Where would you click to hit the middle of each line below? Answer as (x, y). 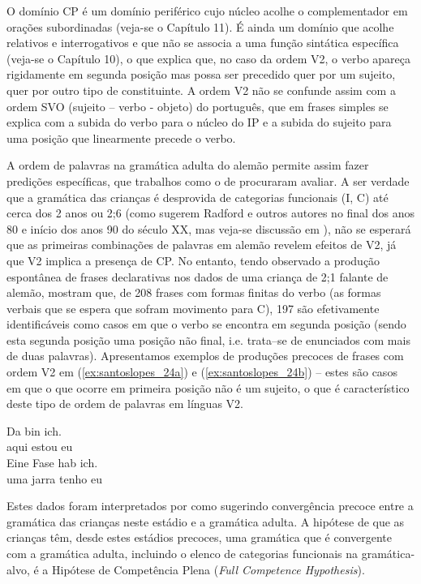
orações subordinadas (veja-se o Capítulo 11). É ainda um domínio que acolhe (200, 26)
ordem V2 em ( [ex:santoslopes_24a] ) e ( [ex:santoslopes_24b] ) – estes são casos (202, 372)
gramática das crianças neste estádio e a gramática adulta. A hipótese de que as (206, 521)
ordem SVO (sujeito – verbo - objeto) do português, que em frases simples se (198, 106)
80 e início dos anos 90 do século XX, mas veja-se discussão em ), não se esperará (209, 228)
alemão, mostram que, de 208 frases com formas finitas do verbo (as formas (194, 292)
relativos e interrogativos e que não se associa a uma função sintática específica (203, 43)
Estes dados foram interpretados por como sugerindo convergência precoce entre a (210, 506)
